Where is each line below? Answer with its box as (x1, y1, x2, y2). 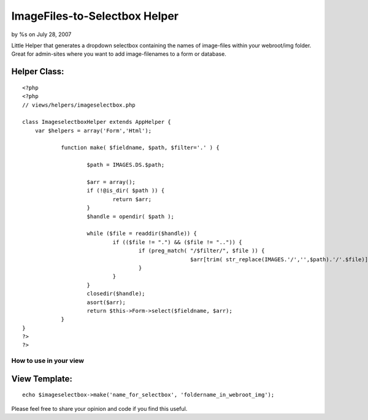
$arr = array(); (86, 178, 136, 186)
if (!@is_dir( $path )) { (86, 187, 165, 194)
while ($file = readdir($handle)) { (86, 230, 197, 237)
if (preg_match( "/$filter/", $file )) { (138, 247, 265, 254)
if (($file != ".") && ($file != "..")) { (112, 239, 242, 245)
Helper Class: (11, 66, 64, 77)
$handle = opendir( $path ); (86, 213, 175, 220)
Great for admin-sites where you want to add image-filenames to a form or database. (11, 50, 226, 58)
